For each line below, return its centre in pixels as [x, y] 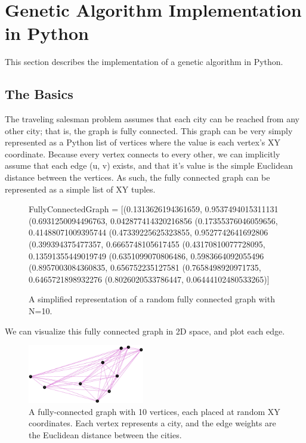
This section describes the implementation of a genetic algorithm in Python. [144, 62]
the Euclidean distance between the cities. [105, 434]
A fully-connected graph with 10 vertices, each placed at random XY [154, 411]
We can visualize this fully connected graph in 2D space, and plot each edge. [145, 331]
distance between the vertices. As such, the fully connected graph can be [137, 177]
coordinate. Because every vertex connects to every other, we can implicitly [143, 154]
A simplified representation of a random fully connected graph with [152, 299]
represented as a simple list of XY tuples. [80, 189]
